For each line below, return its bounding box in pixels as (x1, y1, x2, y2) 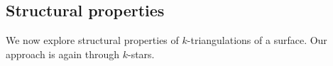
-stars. (127, 46, 155, 61)
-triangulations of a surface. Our (187, 33, 327, 48)
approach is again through (6, 46, 120, 61)
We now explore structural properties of (6, 33, 179, 48)
